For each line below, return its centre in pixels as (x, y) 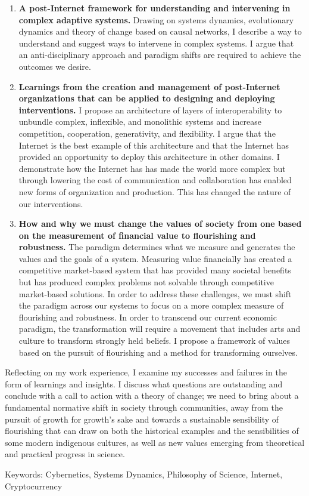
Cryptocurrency (34, 486)
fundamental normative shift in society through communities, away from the (144, 407)
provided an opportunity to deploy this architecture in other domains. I (149, 157)
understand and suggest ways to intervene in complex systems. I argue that (156, 43)
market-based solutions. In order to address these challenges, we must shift (155, 293)
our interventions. (51, 203)
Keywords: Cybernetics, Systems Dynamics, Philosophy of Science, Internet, (144, 474)
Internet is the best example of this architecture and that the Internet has (154, 145)
